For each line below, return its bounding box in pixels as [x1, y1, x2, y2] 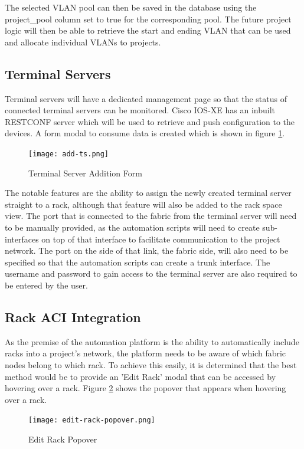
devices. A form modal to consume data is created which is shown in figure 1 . [5, 127, 285, 139]
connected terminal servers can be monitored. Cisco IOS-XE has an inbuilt [5, 104, 275, 116]
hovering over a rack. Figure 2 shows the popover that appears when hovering [5, 382, 286, 394]
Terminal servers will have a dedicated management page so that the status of [5, 92, 287, 104]
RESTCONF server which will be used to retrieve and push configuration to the [5, 115, 295, 127]
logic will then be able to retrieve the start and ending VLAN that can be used [5, 24, 291, 37]
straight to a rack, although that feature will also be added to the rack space [5, 198, 282, 210]
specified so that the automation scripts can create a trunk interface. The [5, 255, 270, 268]
